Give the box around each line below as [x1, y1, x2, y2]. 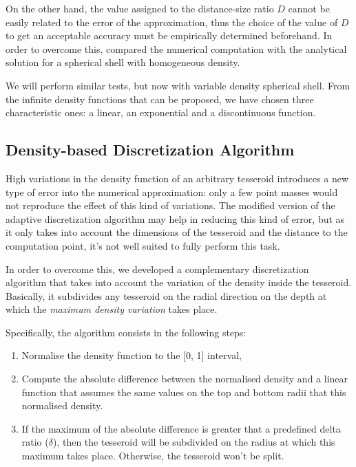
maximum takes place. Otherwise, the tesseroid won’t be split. [21, 448, 284, 463]
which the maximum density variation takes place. [6, 302, 218, 316]
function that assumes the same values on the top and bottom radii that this [21, 384, 346, 399]
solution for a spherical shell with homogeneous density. [6, 55, 240, 69]
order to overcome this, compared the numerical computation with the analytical [6, 41, 347, 56]
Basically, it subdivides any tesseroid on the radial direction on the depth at [6, 288, 327, 303]
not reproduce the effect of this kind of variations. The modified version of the [6, 198, 335, 213]
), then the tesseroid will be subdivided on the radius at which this [52, 435, 335, 449]
